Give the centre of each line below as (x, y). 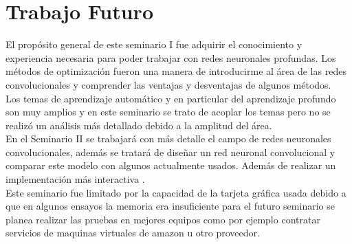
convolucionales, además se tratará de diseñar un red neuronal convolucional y (170, 152)
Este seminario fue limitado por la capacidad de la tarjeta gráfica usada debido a (176, 192)
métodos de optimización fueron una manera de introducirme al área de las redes (176, 71)
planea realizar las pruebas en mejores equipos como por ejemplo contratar (163, 219)
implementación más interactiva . (75, 179)
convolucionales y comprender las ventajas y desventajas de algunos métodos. (168, 84)
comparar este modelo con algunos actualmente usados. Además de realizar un (171, 165)
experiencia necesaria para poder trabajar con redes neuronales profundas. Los (171, 57)
